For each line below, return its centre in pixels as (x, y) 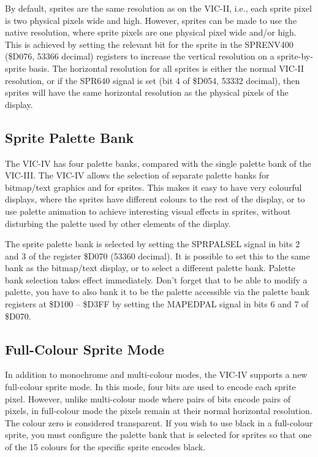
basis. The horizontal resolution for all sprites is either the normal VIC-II (167, 68)
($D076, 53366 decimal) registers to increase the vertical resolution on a (140, 56)
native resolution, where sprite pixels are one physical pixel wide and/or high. (151, 32)
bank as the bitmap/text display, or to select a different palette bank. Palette (150, 268)
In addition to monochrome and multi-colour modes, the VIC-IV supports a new (156, 374)
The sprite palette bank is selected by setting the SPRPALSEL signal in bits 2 (153, 244)
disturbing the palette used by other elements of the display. (118, 223)
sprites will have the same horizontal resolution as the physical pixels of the (147, 92)
